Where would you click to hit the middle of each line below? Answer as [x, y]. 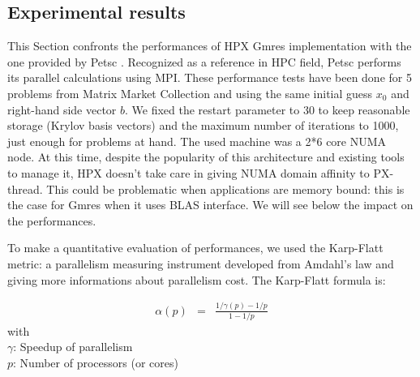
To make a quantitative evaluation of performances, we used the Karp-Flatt [195, 248]
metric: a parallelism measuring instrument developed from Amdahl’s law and [201, 263]
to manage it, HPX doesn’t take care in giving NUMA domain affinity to [189, 172]
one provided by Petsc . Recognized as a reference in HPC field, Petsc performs [204, 61]
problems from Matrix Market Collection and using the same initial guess [190, 93]
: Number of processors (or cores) [96, 363]
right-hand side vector [62, 109]
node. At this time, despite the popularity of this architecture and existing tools [206, 157]
